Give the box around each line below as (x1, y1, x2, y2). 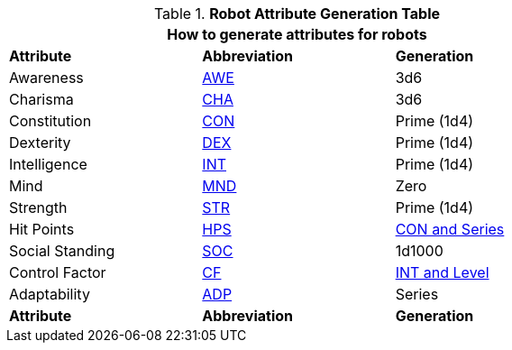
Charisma (9, 90, 74, 108)
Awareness (9, 69, 84, 87)
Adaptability (9, 285, 90, 303)
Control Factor (9, 263, 106, 281)
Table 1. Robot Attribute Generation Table (153, 5, 441, 23)
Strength (9, 198, 68, 216)
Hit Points (9, 220, 75, 238)
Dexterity (9, 134, 71, 152)
